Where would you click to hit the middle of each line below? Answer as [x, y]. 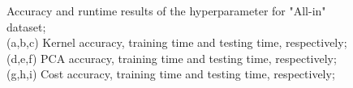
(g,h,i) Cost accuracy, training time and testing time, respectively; [171, 74]
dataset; [26, 26]
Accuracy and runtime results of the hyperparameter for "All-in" [166, 10]
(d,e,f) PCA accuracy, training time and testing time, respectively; [172, 58]
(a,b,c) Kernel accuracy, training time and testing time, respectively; [177, 42]
